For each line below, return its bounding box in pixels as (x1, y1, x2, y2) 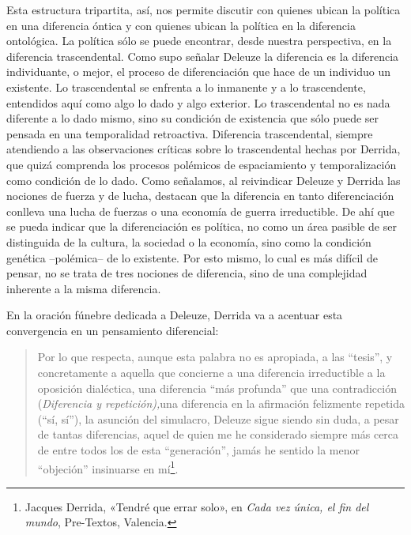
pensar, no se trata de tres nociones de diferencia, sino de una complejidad (6, 265, 368, 281)
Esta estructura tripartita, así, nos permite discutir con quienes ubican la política (6, 2, 401, 17)
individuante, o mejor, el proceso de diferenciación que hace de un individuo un (6, 63, 390, 80)
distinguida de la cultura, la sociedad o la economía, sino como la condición (6, 233, 371, 250)
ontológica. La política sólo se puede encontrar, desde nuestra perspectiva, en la (6, 32, 392, 49)
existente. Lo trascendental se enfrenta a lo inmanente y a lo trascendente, (6, 78, 366, 95)
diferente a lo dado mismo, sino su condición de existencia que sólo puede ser (6, 110, 379, 126)
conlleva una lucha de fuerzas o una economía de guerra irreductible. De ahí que (6, 202, 394, 219)
